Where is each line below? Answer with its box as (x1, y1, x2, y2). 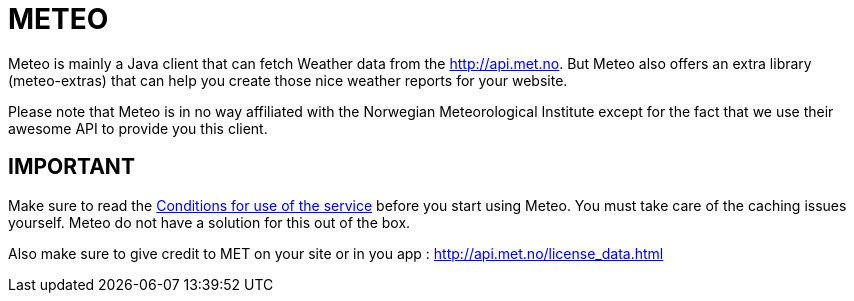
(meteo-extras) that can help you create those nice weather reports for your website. (8, 71, 568, 89)
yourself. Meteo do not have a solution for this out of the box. (8, 213, 411, 231)
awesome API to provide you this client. (8, 119, 268, 137)
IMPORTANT (8, 154, 135, 180)
